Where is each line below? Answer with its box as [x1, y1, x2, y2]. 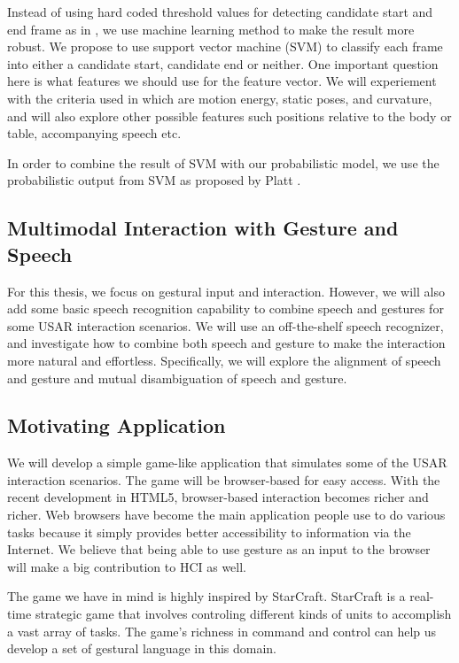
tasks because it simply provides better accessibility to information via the [7, 522, 411, 541]
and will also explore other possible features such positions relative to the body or [7, 106, 452, 125]
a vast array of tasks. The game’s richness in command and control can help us [7, 621, 437, 640]
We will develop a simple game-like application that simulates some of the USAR [7, 453, 447, 472]
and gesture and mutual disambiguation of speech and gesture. [7, 368, 347, 387]
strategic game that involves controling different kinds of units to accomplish [35, 605, 452, 623]
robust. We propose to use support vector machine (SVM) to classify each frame [7, 37, 443, 56]
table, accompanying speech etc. [7, 124, 182, 143]
